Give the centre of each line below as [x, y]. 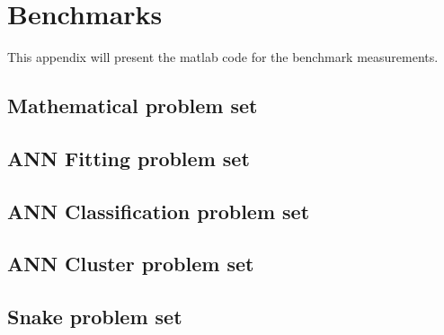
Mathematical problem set [133, 106]
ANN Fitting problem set [129, 158]
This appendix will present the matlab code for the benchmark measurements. [223, 57]
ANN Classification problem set [159, 211]
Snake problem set [95, 317]
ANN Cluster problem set [131, 264]
